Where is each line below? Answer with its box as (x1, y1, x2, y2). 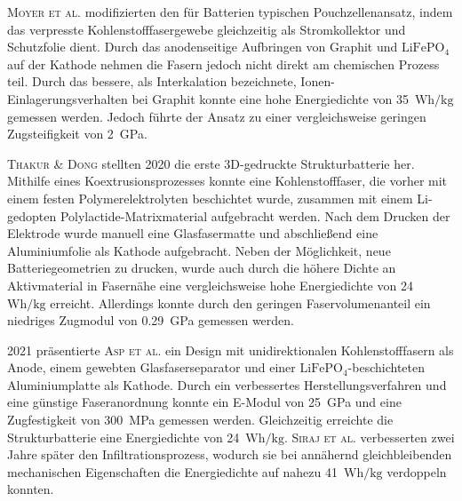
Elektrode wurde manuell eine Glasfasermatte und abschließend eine (7, 224, 378, 243)
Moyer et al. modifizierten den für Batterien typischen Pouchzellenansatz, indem (7, 3, 453, 20)
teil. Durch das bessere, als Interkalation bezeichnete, (7, 72, 297, 91)
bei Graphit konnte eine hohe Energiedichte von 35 (131, 89, 409, 107)
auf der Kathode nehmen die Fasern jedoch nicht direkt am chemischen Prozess (7, 54, 440, 73)
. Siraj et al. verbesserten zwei (283, 427, 455, 446)
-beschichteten (347, 358, 426, 377)
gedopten (7, 206, 57, 225)
